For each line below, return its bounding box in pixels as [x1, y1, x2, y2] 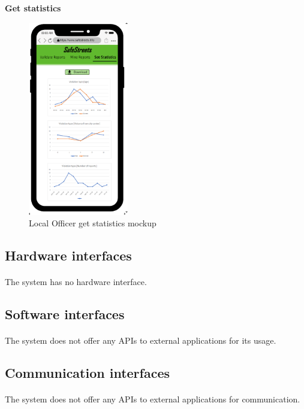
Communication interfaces [5, 363, 170, 382]
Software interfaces [5, 305, 125, 323]
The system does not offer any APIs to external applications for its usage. [5, 334, 276, 347]
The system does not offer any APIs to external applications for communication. [5, 393, 300, 405]
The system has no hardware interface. [5, 275, 147, 288]
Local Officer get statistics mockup [29, 217, 156, 229]
